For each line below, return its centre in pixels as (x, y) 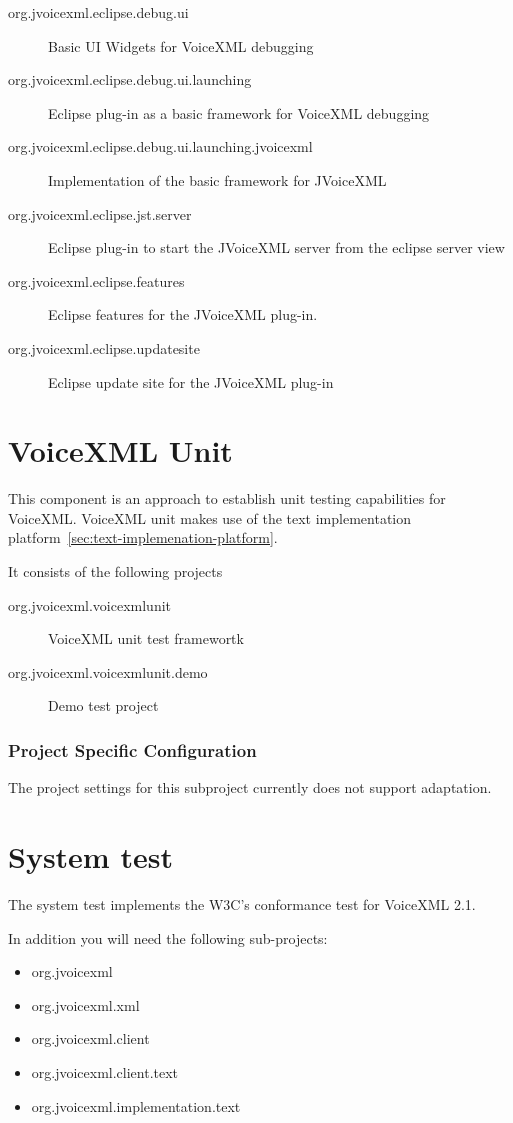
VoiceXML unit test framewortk (146, 638)
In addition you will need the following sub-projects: (168, 937)
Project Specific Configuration (132, 749)
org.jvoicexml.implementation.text (136, 1105)
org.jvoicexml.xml (85, 1004)
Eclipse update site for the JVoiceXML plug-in (191, 381)
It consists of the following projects (115, 571)
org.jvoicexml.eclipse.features (96, 280)
